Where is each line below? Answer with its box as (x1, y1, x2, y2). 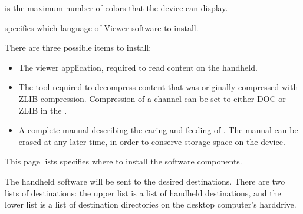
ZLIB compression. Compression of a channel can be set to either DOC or (18, 92, 286, 104)
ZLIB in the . (18, 104, 67, 116)
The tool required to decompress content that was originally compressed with (18, 81, 298, 93)
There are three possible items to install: (5, 41, 151, 54)
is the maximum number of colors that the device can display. (5, 2, 228, 14)
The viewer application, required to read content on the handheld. (18, 61, 258, 73)
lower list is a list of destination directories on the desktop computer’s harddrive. (5, 198, 297, 210)
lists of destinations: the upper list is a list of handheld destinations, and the (5, 186, 281, 199)
